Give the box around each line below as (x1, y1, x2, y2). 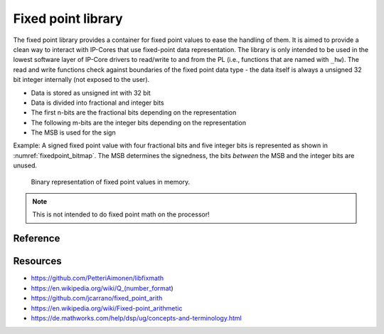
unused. (13, 161, 37, 170)
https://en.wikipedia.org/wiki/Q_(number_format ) (31, 283, 174, 292)
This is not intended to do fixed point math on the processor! (32, 210, 210, 219)
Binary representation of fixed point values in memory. (31, 177, 191, 186)
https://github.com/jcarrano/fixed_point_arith (31, 294, 163, 303)
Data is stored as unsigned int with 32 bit (31, 88, 151, 97)
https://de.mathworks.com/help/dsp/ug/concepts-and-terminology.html (31, 313, 242, 322)
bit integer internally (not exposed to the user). (13, 75, 150, 84)
